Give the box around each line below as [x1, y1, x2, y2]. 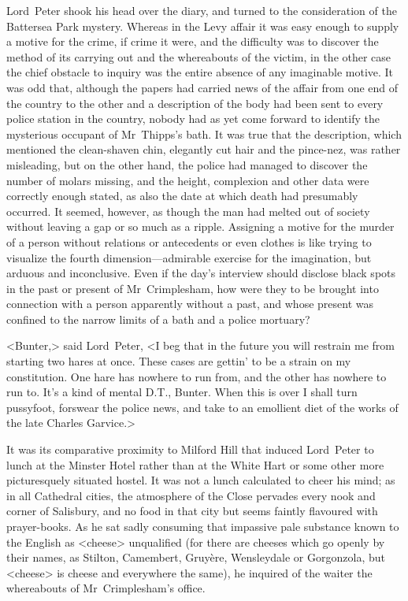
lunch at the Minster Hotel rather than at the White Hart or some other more [6, 456, 384, 473]
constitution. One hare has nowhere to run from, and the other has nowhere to [6, 368, 387, 384]
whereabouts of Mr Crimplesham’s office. [6, 580, 206, 596]
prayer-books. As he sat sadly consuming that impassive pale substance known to [6, 518, 399, 534]
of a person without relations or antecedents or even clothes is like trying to [6, 233, 372, 250]
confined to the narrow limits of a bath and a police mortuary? [6, 310, 310, 327]
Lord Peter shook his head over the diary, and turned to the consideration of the [6, 2, 397, 18]
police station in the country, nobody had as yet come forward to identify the [6, 110, 380, 127]
